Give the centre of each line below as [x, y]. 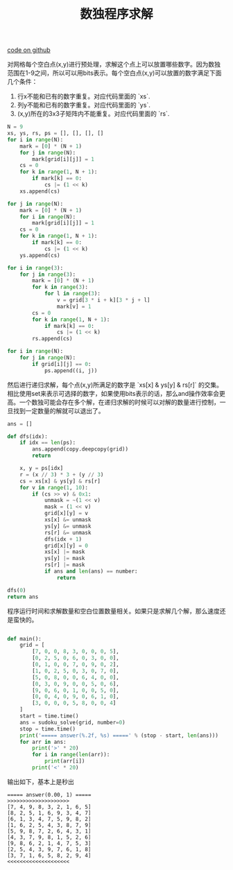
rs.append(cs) [52, 339]
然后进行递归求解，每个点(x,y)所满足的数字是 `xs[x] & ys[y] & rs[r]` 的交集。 [115, 385]
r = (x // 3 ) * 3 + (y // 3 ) [62, 475]
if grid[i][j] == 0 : [62, 364]
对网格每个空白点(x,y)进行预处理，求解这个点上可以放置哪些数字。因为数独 [114, 64]
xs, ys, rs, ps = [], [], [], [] [55, 133]
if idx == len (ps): [48, 443]
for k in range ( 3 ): [60, 287]
